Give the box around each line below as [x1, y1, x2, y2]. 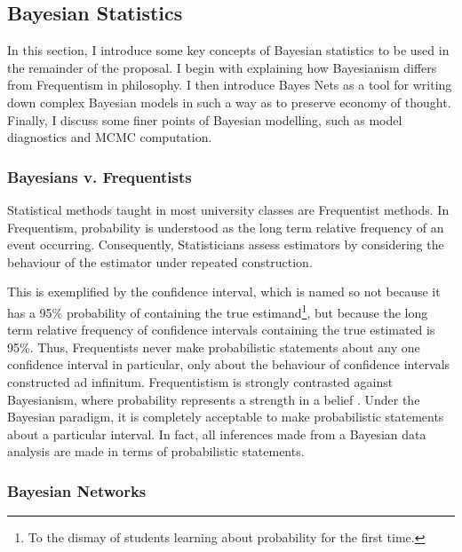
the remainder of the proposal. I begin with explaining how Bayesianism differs [7, 58, 437, 76]
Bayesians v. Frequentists [7, 165, 192, 187]
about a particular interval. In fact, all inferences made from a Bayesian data [7, 424, 426, 443]
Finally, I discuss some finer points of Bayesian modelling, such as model [7, 110, 402, 129]
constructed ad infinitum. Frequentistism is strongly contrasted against [7, 372, 394, 390]
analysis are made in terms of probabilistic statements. [7, 442, 305, 461]
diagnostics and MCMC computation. [7, 128, 212, 146]
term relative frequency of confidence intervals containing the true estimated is [7, 320, 435, 339]
